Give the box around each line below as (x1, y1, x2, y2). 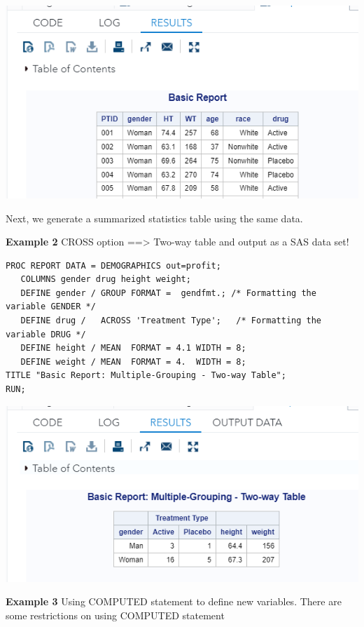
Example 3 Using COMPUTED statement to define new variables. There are (6, 594, 342, 609)
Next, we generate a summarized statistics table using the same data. (6, 210, 303, 225)
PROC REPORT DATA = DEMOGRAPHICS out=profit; (6, 260, 221, 271)
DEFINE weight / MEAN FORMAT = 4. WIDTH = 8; (20, 356, 246, 367)
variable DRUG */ (6, 329, 86, 339)
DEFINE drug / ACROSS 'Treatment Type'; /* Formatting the (20, 316, 322, 326)
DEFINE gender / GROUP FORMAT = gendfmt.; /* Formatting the (20, 288, 316, 298)
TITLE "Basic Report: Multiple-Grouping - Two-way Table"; (6, 370, 286, 381)
